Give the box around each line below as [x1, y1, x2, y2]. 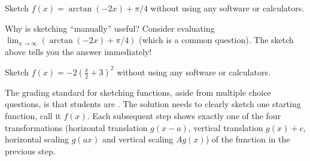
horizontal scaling [5, 133, 69, 145]
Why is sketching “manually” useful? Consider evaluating [5, 22, 215, 34]
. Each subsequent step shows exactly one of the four [87, 110, 281, 122]
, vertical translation [188, 121, 263, 133]
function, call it [5, 110, 61, 122]
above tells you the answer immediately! [5, 45, 152, 57]
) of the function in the [205, 133, 290, 145]
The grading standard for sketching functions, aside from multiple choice [5, 86, 271, 98]
